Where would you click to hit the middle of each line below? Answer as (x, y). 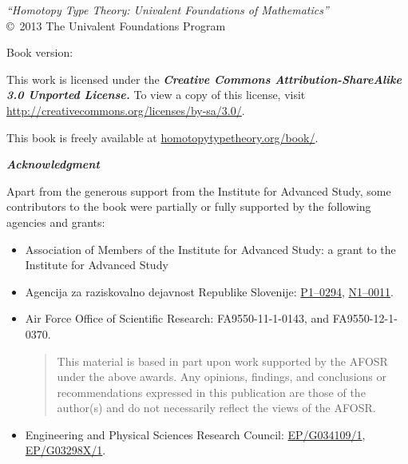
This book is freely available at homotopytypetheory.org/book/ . (162, 137)
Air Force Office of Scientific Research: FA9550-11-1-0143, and (177, 318)
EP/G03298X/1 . (65, 450)
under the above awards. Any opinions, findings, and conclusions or (222, 377)
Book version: (40, 52)
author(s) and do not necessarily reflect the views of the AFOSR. (216, 408)
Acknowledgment (53, 164)
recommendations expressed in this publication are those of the (211, 392)
